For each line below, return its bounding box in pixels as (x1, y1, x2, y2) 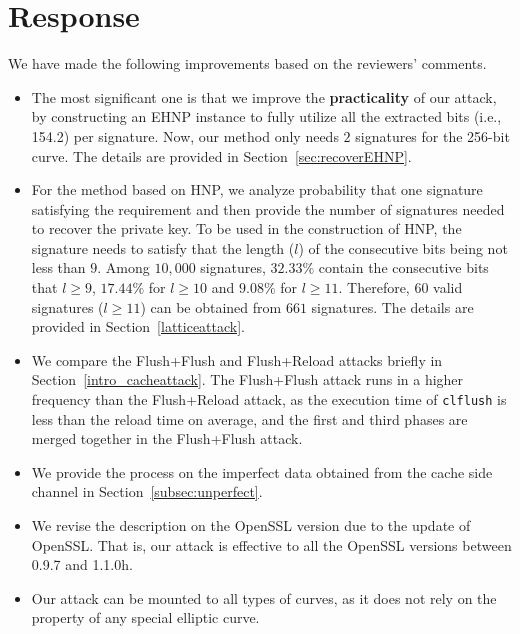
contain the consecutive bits (318, 257, 489, 278)
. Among (97, 257, 150, 278)
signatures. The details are (311, 296, 474, 317)
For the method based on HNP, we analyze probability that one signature (31, 179, 483, 200)
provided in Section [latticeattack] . (31, 316, 245, 337)
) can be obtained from (140, 296, 282, 317)
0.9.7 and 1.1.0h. (31, 554, 133, 575)
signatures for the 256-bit (355, 125, 510, 146)
